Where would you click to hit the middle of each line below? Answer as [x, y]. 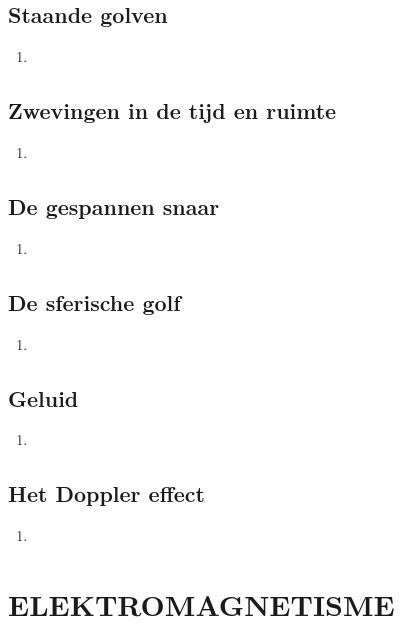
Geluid [43, 397]
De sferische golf [94, 301]
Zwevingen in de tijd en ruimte [172, 110]
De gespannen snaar [114, 205]
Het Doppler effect [106, 493]
